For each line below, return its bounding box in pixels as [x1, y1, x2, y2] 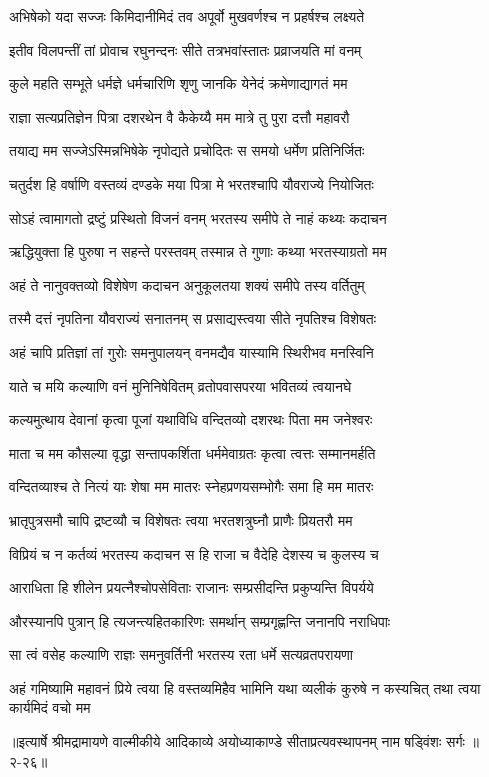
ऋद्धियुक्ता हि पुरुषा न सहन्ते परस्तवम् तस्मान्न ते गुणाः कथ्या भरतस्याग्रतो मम [9, 241, 387, 262]
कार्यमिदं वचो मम [9, 697, 91, 718]
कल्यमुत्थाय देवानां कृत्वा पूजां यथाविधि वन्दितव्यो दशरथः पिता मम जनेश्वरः [9, 409, 373, 430]
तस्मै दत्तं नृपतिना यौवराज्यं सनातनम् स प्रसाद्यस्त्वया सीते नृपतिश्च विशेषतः [9, 308, 377, 329]
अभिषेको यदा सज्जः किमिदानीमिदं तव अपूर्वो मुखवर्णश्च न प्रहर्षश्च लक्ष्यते [9, 6, 365, 26]
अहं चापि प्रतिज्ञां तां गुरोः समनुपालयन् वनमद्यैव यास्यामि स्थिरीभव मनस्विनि [9, 341, 374, 362]
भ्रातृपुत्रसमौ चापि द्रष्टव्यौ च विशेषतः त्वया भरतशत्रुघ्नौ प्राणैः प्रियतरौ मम [9, 509, 353, 530]
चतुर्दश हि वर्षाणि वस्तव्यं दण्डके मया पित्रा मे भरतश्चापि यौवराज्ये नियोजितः [9, 173, 374, 194]
